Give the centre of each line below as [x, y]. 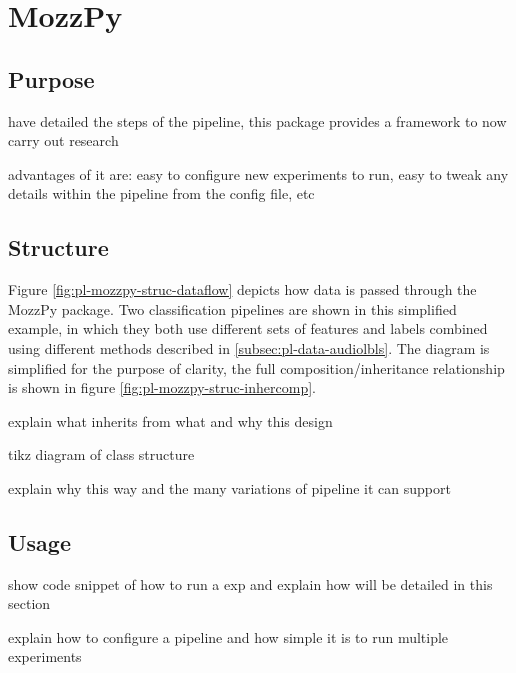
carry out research [63, 140]
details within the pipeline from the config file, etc [161, 193]
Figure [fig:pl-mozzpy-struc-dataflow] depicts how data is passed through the [242, 289]
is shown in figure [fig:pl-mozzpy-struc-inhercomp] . [162, 387]
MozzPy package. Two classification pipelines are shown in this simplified [232, 308]
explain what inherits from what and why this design [170, 420]
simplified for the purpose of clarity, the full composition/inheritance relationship [256, 367]
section [29, 603]
